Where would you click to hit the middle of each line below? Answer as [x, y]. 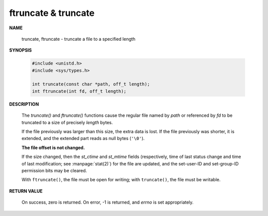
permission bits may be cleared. [54, 170]
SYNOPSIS [21, 50]
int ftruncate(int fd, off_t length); [79, 91]
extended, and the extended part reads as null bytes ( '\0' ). [83, 139]
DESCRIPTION [24, 104]
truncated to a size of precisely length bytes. [67, 122]
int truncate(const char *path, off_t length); [91, 84]
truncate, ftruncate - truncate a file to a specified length [79, 39]
